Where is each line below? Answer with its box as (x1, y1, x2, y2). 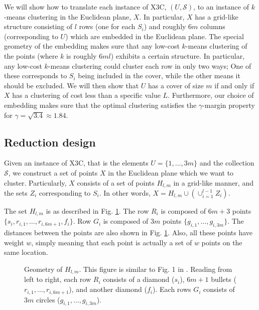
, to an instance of (193, 2, 249, 12)
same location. (4, 247, 48, 257)
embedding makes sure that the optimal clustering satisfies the (4, 99, 197, 110)
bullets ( (211, 274, 236, 284)
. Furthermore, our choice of (168, 90, 254, 100)
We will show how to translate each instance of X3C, (4, 2, 167, 12)
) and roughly (144, 21, 186, 32)
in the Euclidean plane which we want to (108, 167, 234, 178)
